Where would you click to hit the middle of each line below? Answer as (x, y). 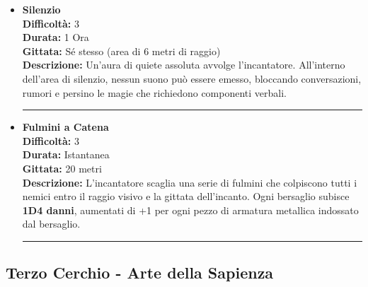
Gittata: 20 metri (62, 168)
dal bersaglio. (51, 224)
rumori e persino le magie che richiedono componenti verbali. (155, 92)
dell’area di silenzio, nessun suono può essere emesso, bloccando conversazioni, (192, 78)
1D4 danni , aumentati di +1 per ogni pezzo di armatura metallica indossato (190, 210)
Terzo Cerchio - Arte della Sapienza (140, 273)
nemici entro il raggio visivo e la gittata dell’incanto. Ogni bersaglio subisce (186, 196)
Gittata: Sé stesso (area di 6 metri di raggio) (121, 51)
